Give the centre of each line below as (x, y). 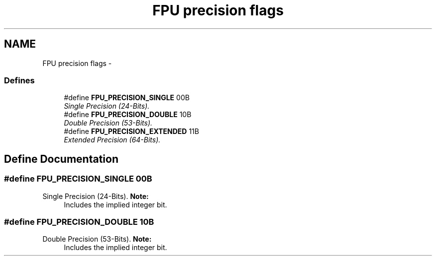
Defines (19, 80)
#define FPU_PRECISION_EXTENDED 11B (131, 131)
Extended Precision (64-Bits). (112, 140)
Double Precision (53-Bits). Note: (97, 239)
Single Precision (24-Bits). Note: (96, 196)
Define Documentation (61, 159)
